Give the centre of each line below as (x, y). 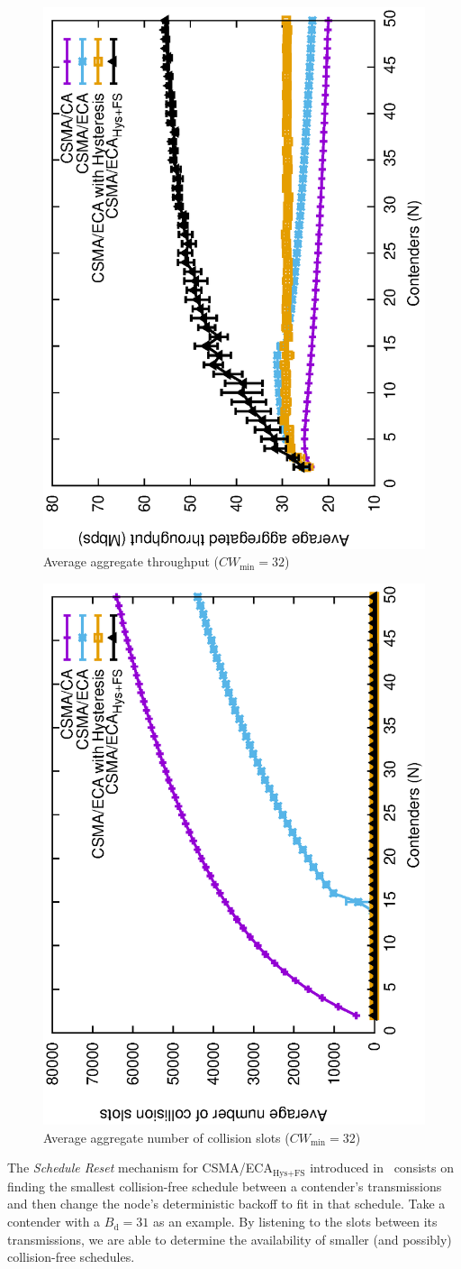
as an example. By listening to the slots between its (295, 1222)
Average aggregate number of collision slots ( (167, 1137)
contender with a (54, 1222)
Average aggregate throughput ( (131, 561)
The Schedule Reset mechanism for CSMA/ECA (140, 1168)
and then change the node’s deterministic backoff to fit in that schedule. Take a (226, 1204)
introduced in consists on (382, 1168)
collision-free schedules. (71, 1257)
